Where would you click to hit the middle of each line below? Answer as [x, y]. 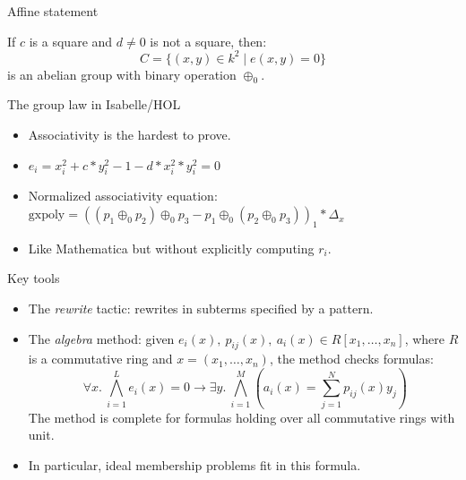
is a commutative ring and [100, 359]
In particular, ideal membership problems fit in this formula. [194, 464]
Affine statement [53, 11]
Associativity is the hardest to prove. [129, 135]
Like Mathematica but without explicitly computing [171, 248]
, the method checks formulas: [351, 359]
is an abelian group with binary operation [122, 74]
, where [425, 338]
